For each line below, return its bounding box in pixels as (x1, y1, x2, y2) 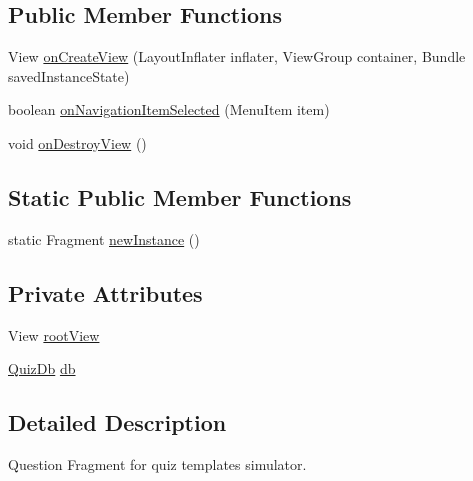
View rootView (8, 324, 100, 345)
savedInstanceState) (8, 65, 130, 86)
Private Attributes (8, 277, 203, 308)
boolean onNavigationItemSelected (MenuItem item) (8, 99, 330, 120)
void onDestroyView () (8, 132, 147, 153)
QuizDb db (8, 358, 76, 379)
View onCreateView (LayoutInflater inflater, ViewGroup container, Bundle (8, 46, 466, 67)
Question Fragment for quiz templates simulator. (8, 453, 307, 474)
